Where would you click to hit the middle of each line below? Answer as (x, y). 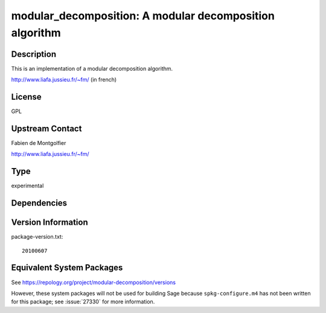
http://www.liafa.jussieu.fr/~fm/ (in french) (64, 80)
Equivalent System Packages (67, 268)
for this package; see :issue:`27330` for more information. (83, 302)
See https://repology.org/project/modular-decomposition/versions (94, 282)
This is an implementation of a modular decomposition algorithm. (92, 68)
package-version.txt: (37, 237)
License (26, 97)
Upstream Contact (46, 128)
